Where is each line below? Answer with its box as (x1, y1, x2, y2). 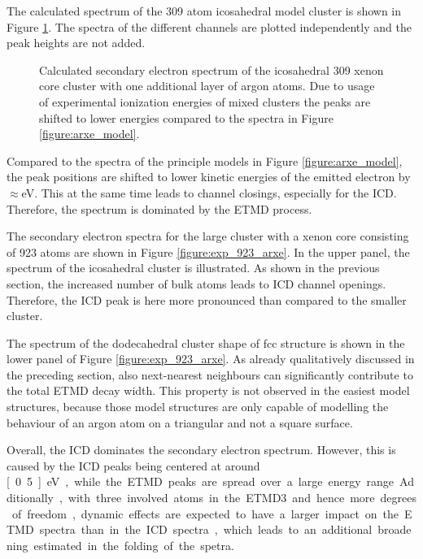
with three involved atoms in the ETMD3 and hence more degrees (68, 489, 416, 506)
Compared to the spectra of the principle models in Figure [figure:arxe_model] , (7, 152, 403, 169)
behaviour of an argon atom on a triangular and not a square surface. (7, 414, 353, 431)
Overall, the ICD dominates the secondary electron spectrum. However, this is (7, 441, 396, 458)
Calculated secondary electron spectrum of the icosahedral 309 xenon (39, 61, 384, 78)
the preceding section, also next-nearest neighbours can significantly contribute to (7, 366, 413, 383)
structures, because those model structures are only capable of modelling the (7, 398, 389, 415)
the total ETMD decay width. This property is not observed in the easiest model (7, 382, 410, 399)
